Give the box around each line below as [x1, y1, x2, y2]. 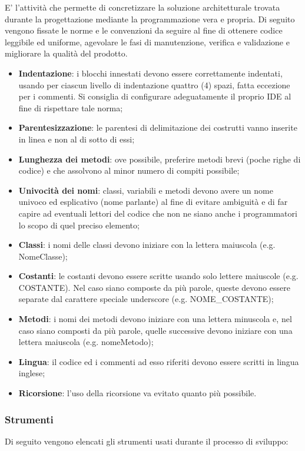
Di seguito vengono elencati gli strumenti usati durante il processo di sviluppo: [5, 435, 289, 447]
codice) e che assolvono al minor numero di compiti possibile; [18, 164, 240, 177]
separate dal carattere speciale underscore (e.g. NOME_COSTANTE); [18, 293, 274, 305]
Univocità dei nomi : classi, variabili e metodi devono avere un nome [18, 184, 273, 196]
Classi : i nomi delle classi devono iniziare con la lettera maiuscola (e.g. [18, 238, 276, 251]
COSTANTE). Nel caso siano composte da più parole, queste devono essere [18, 281, 290, 293]
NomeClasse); [18, 250, 68, 262]
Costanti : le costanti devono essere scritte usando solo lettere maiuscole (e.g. [18, 270, 299, 282]
